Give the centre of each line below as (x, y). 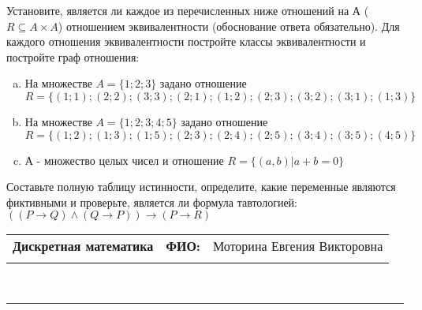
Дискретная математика (83, 246)
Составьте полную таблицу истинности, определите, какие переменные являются (201, 187)
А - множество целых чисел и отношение (124, 160)
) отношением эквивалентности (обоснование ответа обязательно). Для (229, 26)
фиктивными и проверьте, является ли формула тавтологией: (152, 202)
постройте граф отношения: (73, 56)
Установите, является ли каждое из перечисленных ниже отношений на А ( (188, 10)
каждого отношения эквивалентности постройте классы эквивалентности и (186, 41)
